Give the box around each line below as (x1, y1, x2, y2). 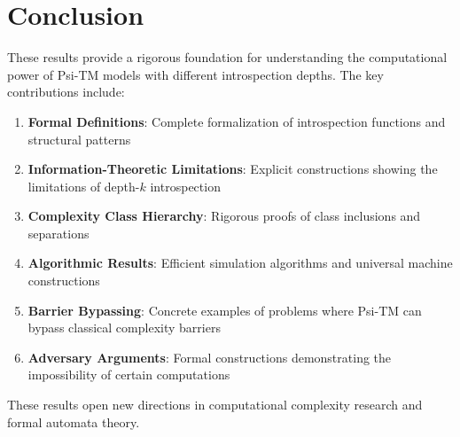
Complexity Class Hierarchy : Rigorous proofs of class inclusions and (27, 207, 421, 225)
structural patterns (27, 129, 131, 148)
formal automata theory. (7, 412, 140, 431)
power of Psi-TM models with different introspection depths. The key (7, 65, 384, 83)
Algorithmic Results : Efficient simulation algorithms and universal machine (27, 254, 453, 272)
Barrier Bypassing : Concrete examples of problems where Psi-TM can (27, 300, 422, 319)
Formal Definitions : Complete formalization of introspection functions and (27, 112, 446, 130)
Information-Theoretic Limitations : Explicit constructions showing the (27, 160, 438, 178)
